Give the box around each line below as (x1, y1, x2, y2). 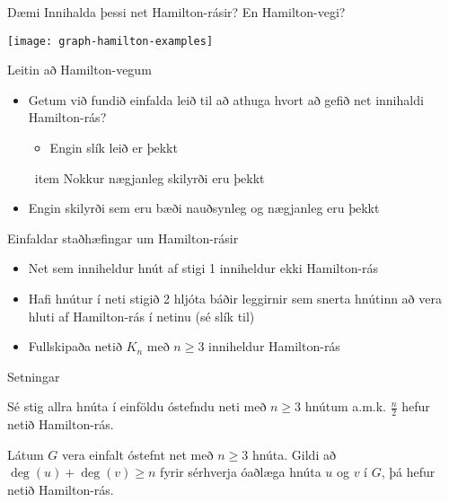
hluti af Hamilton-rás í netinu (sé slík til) (28, 306, 255, 325)
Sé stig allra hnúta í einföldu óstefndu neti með (7, 397, 267, 416)
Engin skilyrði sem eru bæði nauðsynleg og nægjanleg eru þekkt (28, 198, 380, 217)
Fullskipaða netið (28, 337, 122, 356)
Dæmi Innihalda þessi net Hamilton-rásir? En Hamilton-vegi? (7, 3, 346, 21)
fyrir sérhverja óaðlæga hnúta (160, 462, 321, 481)
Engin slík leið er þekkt (49, 138, 178, 157)
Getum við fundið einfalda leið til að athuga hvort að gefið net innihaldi (28, 90, 424, 109)
